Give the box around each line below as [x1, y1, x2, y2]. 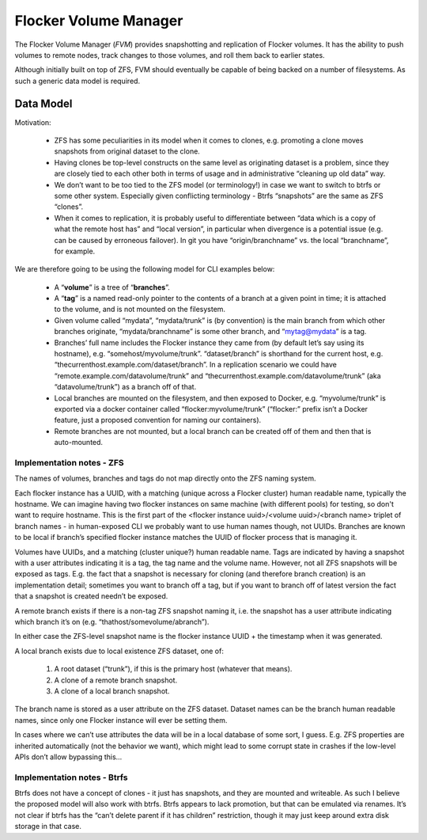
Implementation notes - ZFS [14, 457, 124, 468]
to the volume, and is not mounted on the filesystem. [54, 305, 225, 314]
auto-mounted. [54, 438, 103, 447]
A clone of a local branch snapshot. [54, 686, 170, 696]
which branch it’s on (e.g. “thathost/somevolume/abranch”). [14, 618, 210, 626]
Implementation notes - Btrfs [14, 772, 128, 783]
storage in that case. [14, 822, 82, 831]
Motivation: [14, 117, 51, 127]
